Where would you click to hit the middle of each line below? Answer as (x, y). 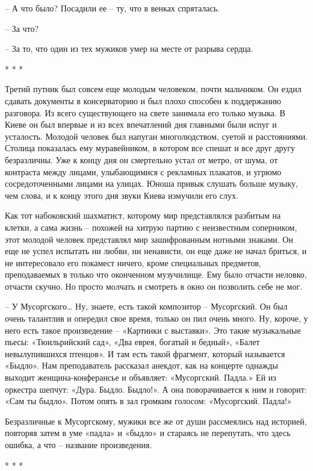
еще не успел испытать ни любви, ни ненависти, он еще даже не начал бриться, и (156, 251)
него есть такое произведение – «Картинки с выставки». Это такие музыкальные (153, 330)
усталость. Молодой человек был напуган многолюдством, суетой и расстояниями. (156, 136)
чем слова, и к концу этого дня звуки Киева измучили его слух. (122, 195)
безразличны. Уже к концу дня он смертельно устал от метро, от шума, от (141, 159)
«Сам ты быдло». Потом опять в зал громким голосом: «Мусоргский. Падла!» (148, 401)
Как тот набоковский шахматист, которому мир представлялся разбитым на (143, 215)
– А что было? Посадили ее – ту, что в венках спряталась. (112, 8)
